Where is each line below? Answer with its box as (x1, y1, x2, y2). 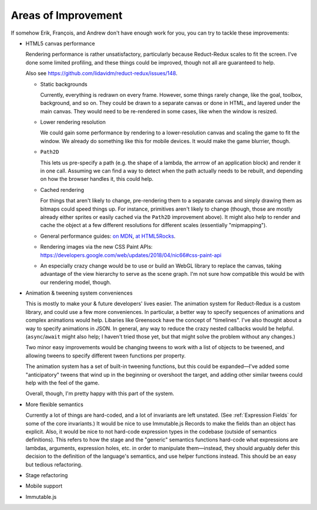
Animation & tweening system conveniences (25, 289, 133, 296)
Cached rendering (40, 186, 85, 193)
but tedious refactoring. (25, 461, 83, 468)
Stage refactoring (25, 471, 68, 478)
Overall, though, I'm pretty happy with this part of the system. (25, 390, 174, 397)
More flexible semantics (25, 401, 84, 408)
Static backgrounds (40, 80, 87, 87)
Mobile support (25, 482, 63, 489)
